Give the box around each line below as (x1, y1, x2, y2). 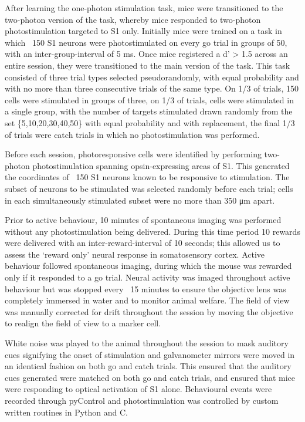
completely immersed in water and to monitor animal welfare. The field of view (5, 294, 290, 306)
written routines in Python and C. (5, 406, 128, 418)
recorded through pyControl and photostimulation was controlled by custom (5, 394, 279, 406)
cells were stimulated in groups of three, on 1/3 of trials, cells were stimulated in (5, 93, 294, 106)
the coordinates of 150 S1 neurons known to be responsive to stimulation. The (5, 171, 290, 183)
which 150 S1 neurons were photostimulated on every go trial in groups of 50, (5, 36, 287, 48)
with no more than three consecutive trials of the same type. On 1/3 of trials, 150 (5, 82, 299, 94)
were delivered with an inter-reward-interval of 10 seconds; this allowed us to (5, 237, 280, 249)
